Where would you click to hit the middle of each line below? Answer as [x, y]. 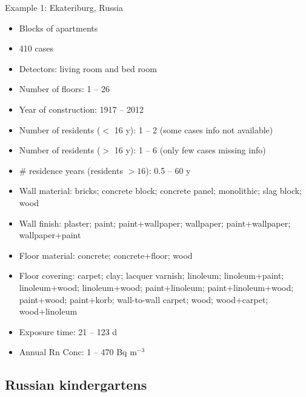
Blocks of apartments [58, 28]
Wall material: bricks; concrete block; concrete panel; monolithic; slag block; [160, 191]
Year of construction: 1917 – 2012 [81, 109]
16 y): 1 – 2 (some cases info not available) [194, 129]
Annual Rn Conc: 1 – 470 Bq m [78, 352]
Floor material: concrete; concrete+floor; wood [106, 255]
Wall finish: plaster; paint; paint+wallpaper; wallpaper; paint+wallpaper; [155, 223]
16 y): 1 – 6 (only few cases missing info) [190, 150]
